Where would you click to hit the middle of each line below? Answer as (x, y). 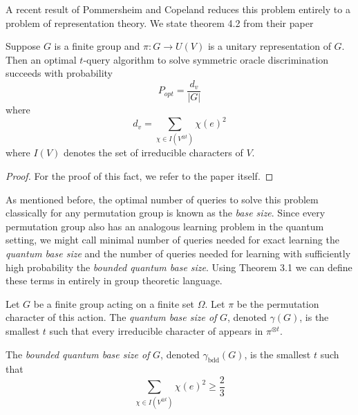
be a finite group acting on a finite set (114, 303)
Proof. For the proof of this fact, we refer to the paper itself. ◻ (140, 176)
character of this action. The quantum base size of (111, 317)
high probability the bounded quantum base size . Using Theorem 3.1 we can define (179, 267)
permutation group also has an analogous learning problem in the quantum (165, 226)
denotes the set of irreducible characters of (153, 153)
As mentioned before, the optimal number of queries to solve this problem (162, 199)
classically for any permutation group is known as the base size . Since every (166, 213)
